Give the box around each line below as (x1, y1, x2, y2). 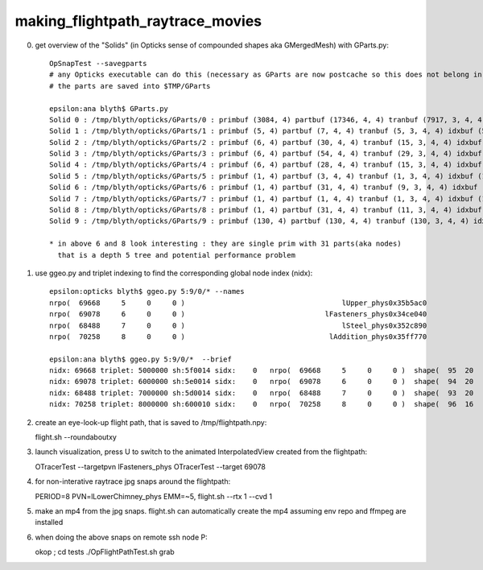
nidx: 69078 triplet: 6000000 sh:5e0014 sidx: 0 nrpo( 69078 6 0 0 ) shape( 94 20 (49, 377, 474, 386)
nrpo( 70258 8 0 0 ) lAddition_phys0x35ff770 (49, 332, 427, 341)
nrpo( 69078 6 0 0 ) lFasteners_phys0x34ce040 (49, 310, 427, 319)
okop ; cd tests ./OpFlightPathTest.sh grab (35, 547, 175, 557)
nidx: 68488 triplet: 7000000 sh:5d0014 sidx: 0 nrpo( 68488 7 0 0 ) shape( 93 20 (49, 388, 474, 398)
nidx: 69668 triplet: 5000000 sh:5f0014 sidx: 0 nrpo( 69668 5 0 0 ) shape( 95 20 (49, 366, 474, 375)
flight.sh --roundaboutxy (35, 432, 117, 442)
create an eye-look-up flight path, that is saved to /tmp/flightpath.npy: (35, 417, 267, 427)
